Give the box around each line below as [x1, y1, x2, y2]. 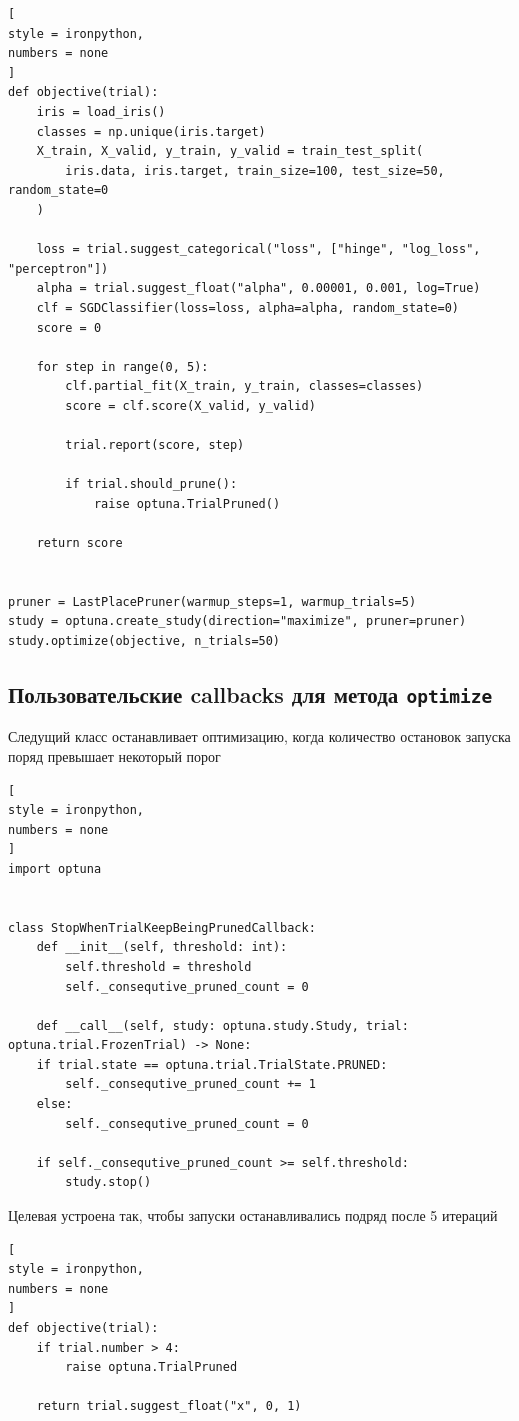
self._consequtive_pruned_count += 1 [65, 1077, 316, 1092]
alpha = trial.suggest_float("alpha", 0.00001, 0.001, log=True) [36, 281, 481, 296]
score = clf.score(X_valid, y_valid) [65, 398, 316, 413]
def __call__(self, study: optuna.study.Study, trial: [36, 1018, 409, 1033]
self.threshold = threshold [65, 959, 252, 974]
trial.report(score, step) [65, 438, 245, 453]
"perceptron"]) [8, 261, 109, 276]
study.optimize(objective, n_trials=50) [8, 634, 281, 648]
